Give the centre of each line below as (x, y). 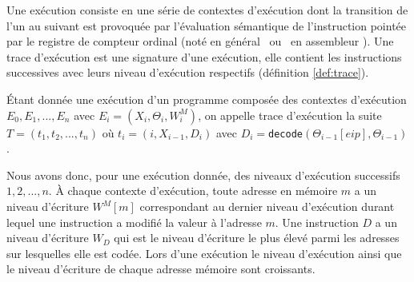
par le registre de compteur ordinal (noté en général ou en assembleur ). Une (200, 41)
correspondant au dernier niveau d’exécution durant (267, 206)
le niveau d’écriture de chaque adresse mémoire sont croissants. (161, 269)
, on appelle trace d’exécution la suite (290, 115)
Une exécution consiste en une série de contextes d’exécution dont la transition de (207, 10)
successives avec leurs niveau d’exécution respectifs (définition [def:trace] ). (188, 72)
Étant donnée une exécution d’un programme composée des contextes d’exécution (207, 99)
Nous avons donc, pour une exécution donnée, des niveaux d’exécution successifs (203, 175)
